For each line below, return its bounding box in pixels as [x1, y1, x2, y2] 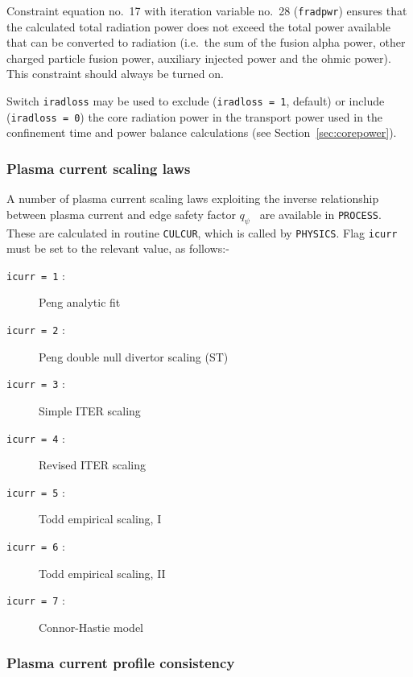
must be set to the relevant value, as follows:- [6, 240, 229, 257]
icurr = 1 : [6, 266, 65, 283]
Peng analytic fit [39, 294, 121, 311]
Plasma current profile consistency [6, 653, 235, 673]
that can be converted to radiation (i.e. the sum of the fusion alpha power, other [6, 34, 406, 51]
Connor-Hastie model [39, 618, 144, 635]
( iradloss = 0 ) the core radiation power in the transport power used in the [6, 108, 383, 125]
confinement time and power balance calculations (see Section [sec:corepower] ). [6, 124, 397, 141]
